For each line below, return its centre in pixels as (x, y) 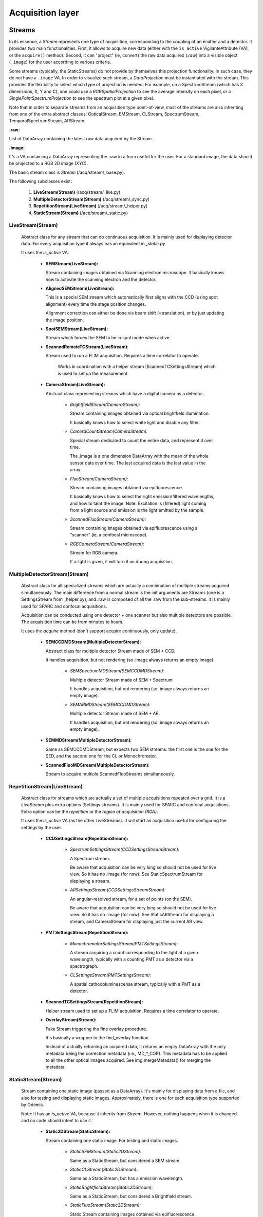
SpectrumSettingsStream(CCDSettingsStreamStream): (125, 849)
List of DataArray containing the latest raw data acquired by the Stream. (81, 139)
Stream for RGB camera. (94, 553)
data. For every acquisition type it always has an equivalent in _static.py (93, 244)
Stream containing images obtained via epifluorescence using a (134, 528)
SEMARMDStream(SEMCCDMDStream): (110, 704)
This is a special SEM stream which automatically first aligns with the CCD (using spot (132, 297)
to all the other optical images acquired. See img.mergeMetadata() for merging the (128, 1060)
